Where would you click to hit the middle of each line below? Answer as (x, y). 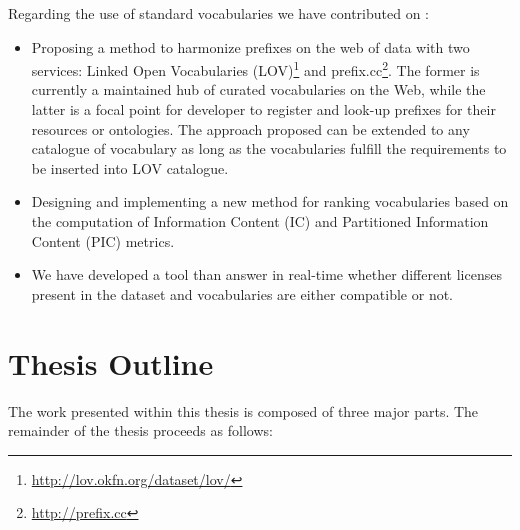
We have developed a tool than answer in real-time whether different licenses (266, 274)
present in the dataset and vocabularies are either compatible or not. (242, 293)
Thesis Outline (111, 362)
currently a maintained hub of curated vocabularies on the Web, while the (258, 89)
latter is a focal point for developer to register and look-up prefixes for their (263, 109)
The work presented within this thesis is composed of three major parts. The (243, 410)
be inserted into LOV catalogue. (130, 167)
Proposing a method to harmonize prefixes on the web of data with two (250, 46)
